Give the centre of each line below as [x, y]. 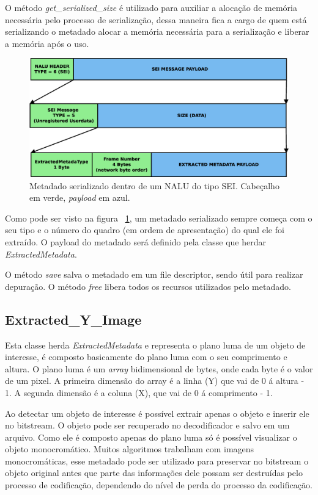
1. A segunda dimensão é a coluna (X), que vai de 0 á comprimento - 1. [139, 392]
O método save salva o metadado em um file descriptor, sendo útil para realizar [154, 274]
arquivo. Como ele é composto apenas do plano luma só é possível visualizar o [151, 437]
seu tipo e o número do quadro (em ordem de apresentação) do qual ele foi [145, 230]
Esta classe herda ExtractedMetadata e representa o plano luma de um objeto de [155, 345]
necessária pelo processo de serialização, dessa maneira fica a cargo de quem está [156, 19]
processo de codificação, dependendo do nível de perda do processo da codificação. [159, 485]
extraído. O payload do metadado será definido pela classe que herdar [136, 241]
